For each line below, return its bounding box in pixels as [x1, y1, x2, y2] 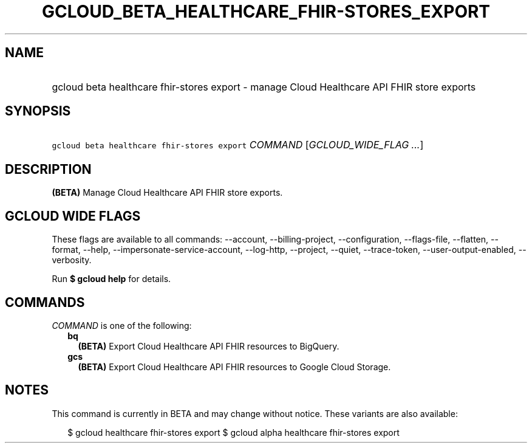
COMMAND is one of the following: [52, 320, 192, 331]
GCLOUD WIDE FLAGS [5, 208, 141, 224]
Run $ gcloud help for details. [52, 274, 171, 284]
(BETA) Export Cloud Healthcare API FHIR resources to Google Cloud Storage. [78, 361, 391, 372]
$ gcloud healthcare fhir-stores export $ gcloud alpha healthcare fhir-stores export [67, 427, 400, 438]
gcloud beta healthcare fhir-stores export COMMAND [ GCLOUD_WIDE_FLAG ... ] [52, 139, 424, 151]
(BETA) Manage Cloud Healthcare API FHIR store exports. [52, 187, 283, 198]
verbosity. [52, 255, 92, 266]
